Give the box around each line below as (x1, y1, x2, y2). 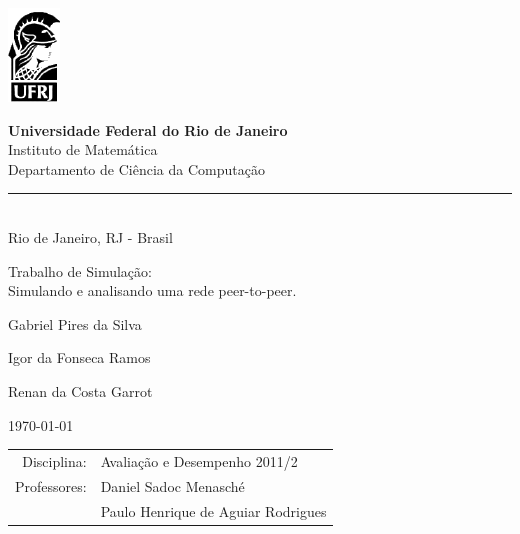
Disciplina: (22, 450, 87, 471)
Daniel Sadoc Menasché (100, 475, 245, 496)
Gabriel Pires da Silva (8, 313, 142, 334)
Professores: (15, 475, 87, 496)
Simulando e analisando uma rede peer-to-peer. (8, 280, 297, 301)
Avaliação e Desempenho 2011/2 (100, 450, 298, 471)
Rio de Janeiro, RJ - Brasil (8, 226, 173, 247)
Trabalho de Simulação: (8, 260, 152, 281)
